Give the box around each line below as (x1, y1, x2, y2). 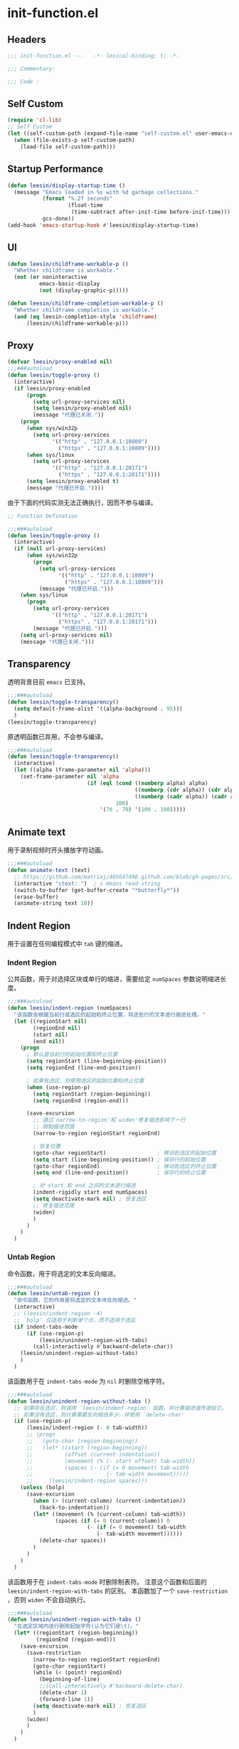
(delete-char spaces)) (38, 1537, 107, 1544)
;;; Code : (7, 78, 40, 85)
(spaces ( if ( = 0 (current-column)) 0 (55, 1517, 171, 1524)
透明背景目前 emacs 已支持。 (7, 678, 90, 686)
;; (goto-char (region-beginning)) (26, 1438, 139, 1445)
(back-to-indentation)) (38, 1504, 110, 1511)
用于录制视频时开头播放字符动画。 (7, 846, 107, 854)
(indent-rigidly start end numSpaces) (33, 1189, 148, 1196)
